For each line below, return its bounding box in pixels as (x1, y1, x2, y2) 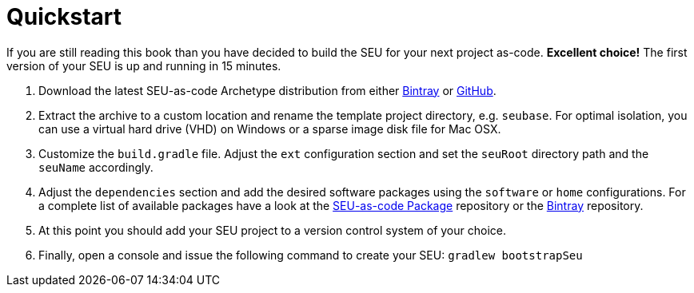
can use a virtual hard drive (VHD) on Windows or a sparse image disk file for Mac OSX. (38, 121, 501, 136)
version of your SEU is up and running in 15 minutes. (6, 58, 281, 73)
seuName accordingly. (38, 160, 154, 174)
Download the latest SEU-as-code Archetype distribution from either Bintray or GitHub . (38, 83, 497, 97)
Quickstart (6, 3, 122, 30)
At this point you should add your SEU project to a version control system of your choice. (38, 223, 507, 237)
